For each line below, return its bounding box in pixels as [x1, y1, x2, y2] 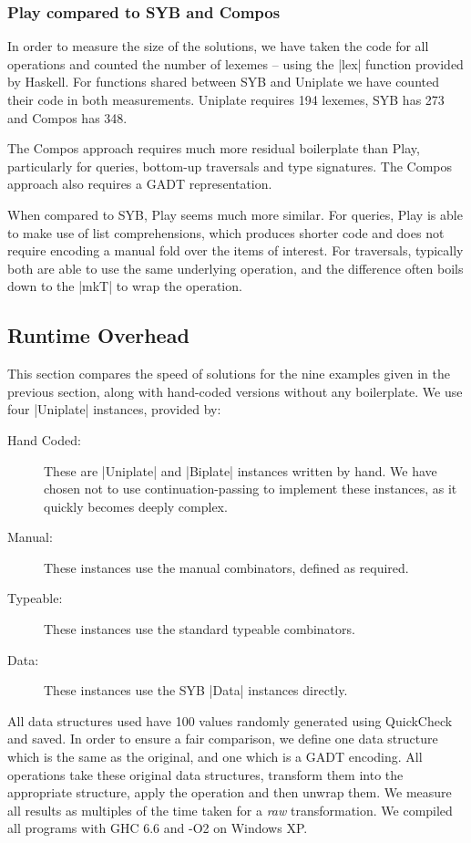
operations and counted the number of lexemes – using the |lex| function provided [7, 54, 464, 73]
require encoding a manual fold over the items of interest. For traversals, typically [7, 241, 464, 260]
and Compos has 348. [7, 108, 128, 127]
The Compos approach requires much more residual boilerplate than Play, [7, 139, 420, 158]
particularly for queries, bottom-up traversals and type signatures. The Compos [7, 156, 453, 175]
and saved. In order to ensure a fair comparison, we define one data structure [7, 729, 438, 748]
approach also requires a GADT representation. [7, 174, 272, 193]
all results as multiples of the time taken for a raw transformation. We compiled [7, 800, 453, 819]
